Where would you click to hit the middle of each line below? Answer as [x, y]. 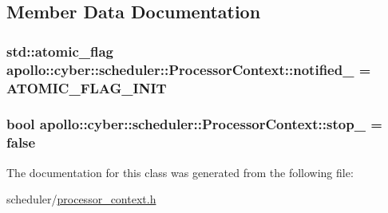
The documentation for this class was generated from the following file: [180, 172]
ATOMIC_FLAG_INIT [87, 87]
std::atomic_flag [60, 51]
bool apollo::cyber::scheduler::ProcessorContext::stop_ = [194, 124]
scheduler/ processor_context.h [81, 199]
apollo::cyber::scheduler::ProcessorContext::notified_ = [189, 69]
